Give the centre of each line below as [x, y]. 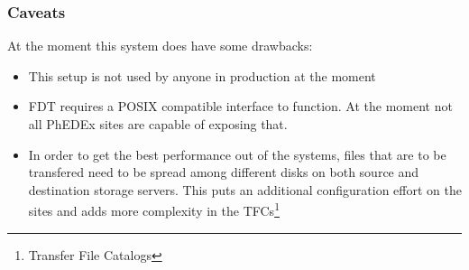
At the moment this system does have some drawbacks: [160, 46]
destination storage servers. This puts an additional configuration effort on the [245, 189]
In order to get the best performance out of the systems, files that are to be [237, 154]
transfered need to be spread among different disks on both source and [224, 172]
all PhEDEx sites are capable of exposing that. [158, 124]
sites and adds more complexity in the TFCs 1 [154, 209]
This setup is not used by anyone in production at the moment [202, 75]
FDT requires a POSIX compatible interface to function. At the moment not [240, 106]
